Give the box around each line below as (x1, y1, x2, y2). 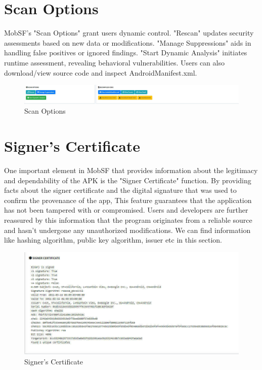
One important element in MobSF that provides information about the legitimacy (4, 165, 258, 176)
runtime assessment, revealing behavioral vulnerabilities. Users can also (4, 57, 225, 68)
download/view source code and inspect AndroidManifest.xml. (4, 67, 197, 78)
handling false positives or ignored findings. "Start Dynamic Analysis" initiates (4, 47, 247, 58)
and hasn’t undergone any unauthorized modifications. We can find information (4, 224, 251, 235)
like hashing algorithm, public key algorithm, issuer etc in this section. (4, 234, 223, 245)
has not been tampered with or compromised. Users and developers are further (4, 205, 248, 215)
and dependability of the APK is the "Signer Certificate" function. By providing (4, 175, 251, 185)
